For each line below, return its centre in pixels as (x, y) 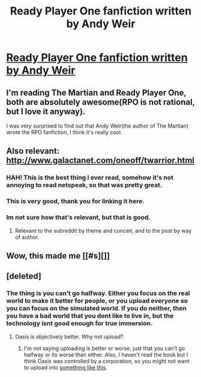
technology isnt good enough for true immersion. (79, 323)
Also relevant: (33, 151)
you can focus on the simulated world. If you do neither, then (97, 308)
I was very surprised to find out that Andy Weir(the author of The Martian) (97, 126)
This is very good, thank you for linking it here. (76, 201)
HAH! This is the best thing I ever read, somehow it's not (90, 177)
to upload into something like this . (66, 367)
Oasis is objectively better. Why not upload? (69, 336)
